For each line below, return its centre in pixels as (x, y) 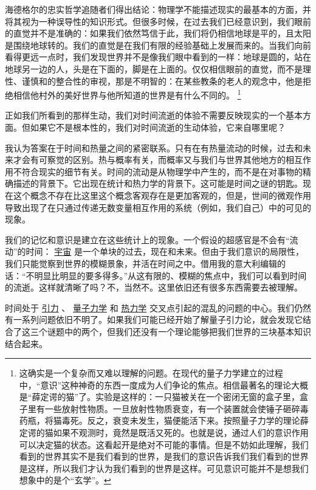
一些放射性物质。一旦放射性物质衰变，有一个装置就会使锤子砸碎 (172, 408)
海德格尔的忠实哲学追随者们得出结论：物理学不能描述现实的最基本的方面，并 (158, 9)
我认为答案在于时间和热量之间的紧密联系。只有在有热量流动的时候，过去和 (154, 147)
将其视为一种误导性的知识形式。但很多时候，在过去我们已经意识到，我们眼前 (158, 21)
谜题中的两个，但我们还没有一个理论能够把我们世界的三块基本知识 (179, 331)
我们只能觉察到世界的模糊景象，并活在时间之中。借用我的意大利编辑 (141, 263)
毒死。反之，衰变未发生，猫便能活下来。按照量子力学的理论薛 (185, 420)
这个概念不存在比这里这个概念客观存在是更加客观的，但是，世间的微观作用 (162, 195)
